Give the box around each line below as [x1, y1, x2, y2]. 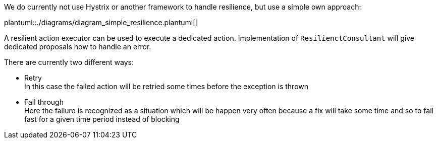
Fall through [24, 98, 64, 106]
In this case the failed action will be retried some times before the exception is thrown [24, 82, 309, 91]
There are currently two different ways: [4, 58, 134, 66]
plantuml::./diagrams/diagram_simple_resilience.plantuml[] [4, 18, 198, 27]
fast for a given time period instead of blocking [24, 115, 180, 123]
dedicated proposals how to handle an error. [4, 42, 151, 51]
